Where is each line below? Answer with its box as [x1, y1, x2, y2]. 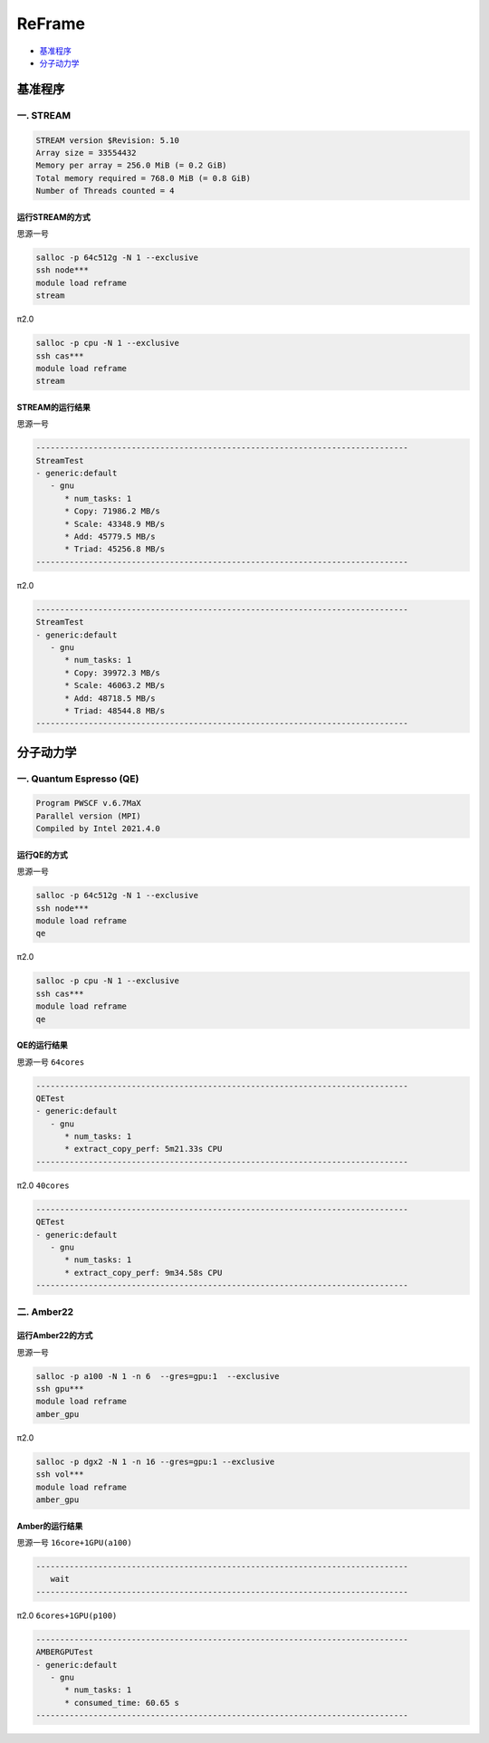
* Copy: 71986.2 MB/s [64, 506, 160, 516]
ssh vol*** [35, 1470, 84, 1480]
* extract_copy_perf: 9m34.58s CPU [64, 1268, 223, 1278]
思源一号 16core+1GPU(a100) [16, 1537, 133, 1547]
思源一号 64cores [16, 1056, 85, 1068]
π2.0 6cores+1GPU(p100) [16, 1610, 118, 1621]
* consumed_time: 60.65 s [64, 1698, 180, 1708]
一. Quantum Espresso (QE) [16, 772, 139, 785]
